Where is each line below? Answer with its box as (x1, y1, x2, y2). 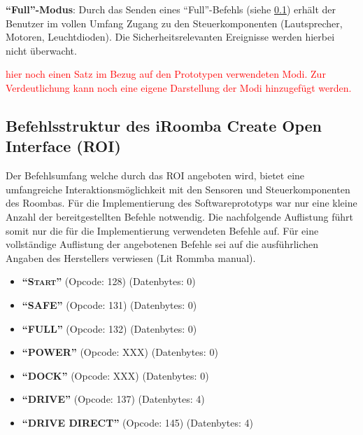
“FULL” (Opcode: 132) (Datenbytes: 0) (22, 321, 197, 336)
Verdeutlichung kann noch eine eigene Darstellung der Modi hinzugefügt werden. (6, 80, 352, 95)
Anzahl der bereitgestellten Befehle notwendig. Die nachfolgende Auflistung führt (6, 209, 353, 223)
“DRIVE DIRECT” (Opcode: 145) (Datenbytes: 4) (22, 415, 253, 429)
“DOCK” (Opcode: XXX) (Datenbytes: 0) (22, 368, 209, 382)
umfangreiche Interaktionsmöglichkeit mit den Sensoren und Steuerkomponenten (6, 181, 350, 196)
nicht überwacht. (6, 43, 77, 57)
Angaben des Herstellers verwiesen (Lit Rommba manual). (6, 250, 256, 265)
